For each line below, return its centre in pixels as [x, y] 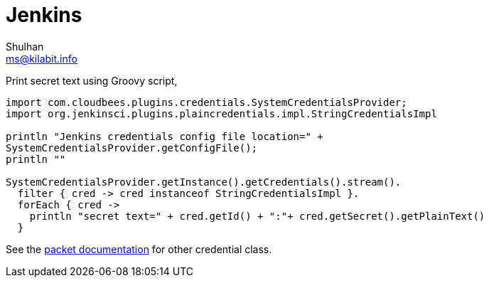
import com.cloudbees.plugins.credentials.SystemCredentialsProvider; [206, 102]
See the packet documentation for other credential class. [139, 249]
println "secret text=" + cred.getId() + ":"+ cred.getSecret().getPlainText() [257, 216]
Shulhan [25, 46]
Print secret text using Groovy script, [92, 80]
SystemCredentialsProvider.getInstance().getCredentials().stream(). [204, 182]
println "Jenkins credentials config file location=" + [165, 136]
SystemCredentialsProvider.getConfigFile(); [132, 148]
